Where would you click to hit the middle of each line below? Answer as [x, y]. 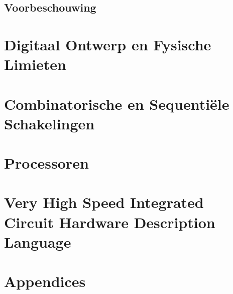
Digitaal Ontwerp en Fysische [108, 44]
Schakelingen [49, 123]
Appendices [45, 281]
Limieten [35, 64]
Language [38, 241]
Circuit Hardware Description [110, 222]
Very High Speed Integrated [104, 202]
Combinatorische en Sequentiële [117, 103]
